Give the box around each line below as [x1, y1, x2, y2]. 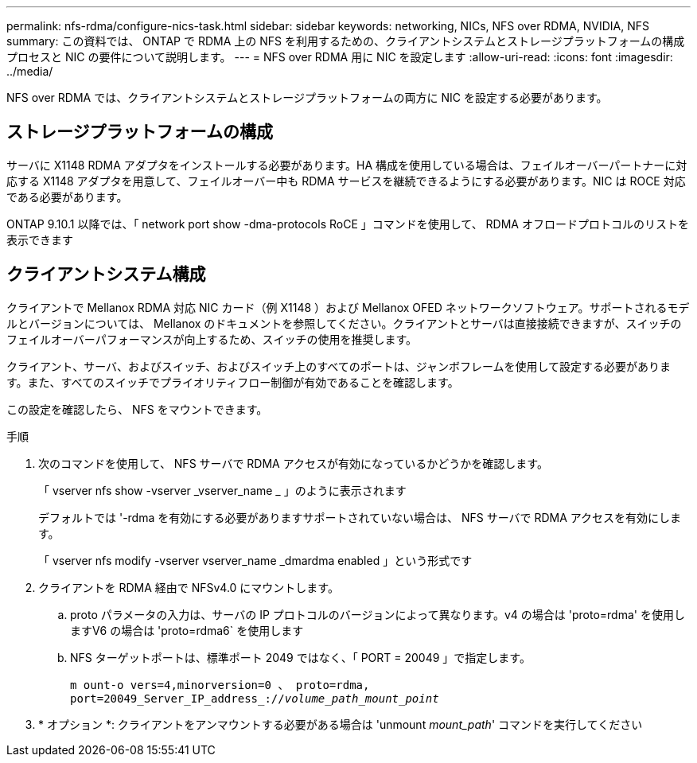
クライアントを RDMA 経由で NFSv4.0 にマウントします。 [38, 580, 339, 594]
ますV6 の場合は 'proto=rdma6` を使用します [70, 623, 304, 637]
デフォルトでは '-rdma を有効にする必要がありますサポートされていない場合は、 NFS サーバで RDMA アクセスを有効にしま [38, 510, 682, 524]
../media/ [6, 64, 53, 78]
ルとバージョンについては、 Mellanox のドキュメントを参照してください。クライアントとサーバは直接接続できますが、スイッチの [6, 316, 682, 330]
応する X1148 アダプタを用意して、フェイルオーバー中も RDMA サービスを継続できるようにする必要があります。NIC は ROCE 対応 [6, 173, 686, 188]
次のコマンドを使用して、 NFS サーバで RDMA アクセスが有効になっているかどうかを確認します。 [38, 456, 548, 470]
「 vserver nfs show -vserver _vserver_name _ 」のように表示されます [38, 483, 407, 497]
